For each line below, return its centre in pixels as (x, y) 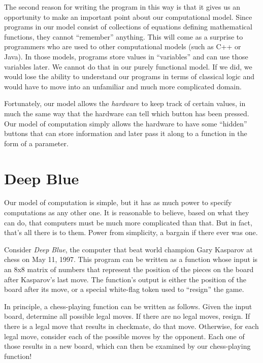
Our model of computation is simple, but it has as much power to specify (118, 202)
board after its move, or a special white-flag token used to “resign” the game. (124, 289)
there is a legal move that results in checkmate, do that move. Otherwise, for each (131, 326)
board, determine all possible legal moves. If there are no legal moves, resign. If (127, 316)
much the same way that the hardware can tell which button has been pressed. (127, 113)
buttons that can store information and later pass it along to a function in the (126, 133)
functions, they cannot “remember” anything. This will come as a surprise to (124, 36)
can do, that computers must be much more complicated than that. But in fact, (128, 222)
